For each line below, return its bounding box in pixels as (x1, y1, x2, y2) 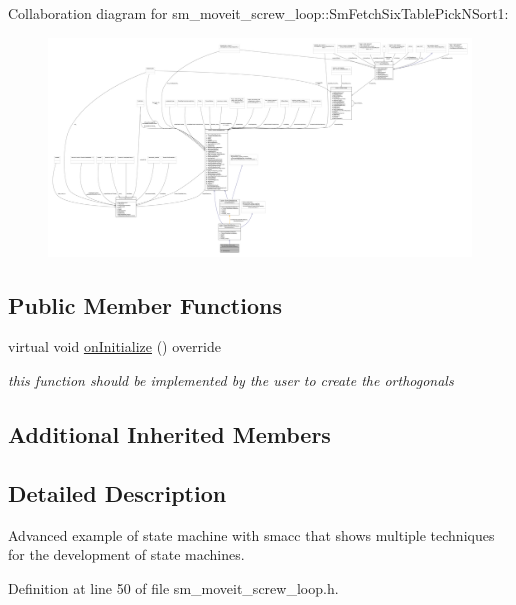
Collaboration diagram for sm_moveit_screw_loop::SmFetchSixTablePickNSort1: (8, 3, 509, 23)
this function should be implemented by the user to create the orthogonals (8, 370, 454, 391)
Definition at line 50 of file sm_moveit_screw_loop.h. (8, 577, 339, 598)
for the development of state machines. (8, 544, 245, 565)
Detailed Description (8, 477, 227, 508)
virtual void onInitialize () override (8, 336, 221, 357)
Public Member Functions (8, 289, 282, 320)
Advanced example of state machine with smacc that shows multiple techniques (8, 524, 495, 545)
